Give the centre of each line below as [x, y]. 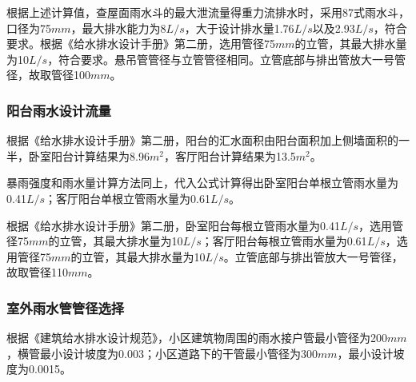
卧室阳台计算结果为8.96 [89, 155]
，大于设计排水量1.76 [239, 28]
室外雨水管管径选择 [66, 307]
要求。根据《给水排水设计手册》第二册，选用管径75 [141, 44]
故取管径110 [37, 272]
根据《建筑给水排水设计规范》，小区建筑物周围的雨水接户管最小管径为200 [197, 338]
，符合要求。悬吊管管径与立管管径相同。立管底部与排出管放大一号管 [227, 59]
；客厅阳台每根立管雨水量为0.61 [284, 241]
